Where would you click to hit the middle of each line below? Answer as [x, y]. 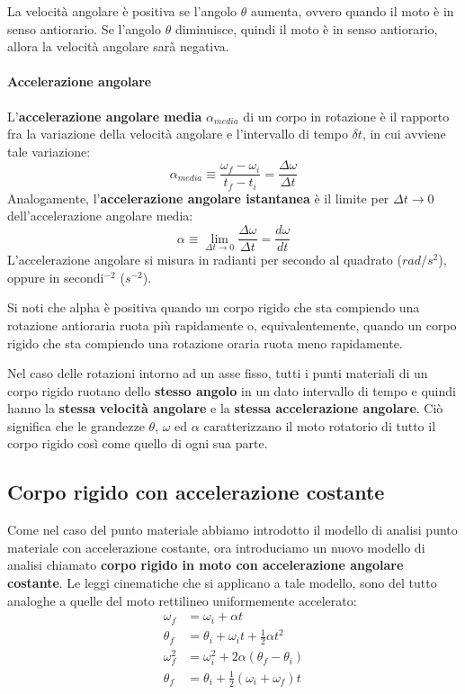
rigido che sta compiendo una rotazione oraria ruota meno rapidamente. [205, 342]
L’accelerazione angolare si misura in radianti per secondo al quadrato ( [205, 260]
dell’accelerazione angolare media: [100, 216]
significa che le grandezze [76, 425]
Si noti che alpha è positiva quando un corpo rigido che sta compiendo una [214, 307]
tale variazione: [49, 151]
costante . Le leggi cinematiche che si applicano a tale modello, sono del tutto [222, 583]
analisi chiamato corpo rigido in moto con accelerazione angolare [206, 565]
